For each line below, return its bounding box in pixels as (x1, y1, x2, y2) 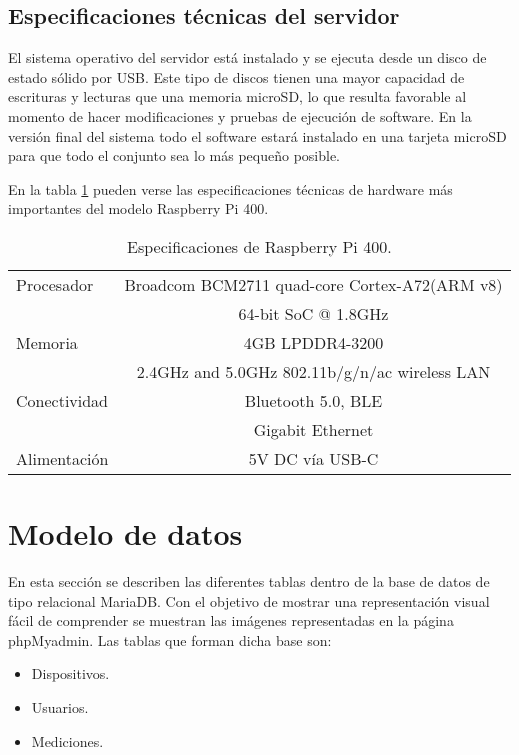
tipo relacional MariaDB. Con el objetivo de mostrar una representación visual (8, 590, 490, 611)
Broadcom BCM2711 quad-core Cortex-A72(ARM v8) (124, 272, 503, 296)
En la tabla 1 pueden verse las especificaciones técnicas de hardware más (8, 178, 453, 199)
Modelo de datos (8, 513, 243, 554)
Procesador (16, 272, 94, 296)
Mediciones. (31, 730, 104, 751)
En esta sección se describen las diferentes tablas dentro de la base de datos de (8, 571, 490, 592)
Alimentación (16, 446, 109, 470)
